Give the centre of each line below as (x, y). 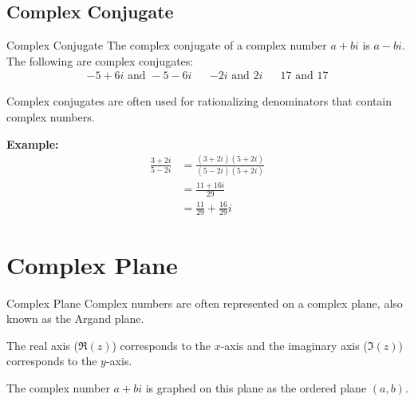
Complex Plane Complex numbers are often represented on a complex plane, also (205, 302)
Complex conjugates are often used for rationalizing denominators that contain (199, 101)
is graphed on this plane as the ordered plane (256, 387)
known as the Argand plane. (75, 318)
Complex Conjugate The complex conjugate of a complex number (167, 45)
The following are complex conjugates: (100, 60)
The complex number (58, 387)
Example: (33, 143)
